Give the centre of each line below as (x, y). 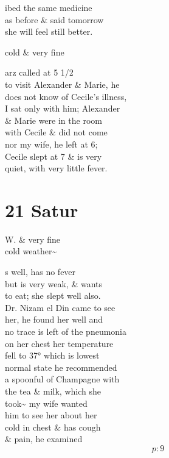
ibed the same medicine (49, 7)
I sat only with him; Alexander (63, 108)
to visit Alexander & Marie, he (62, 84)
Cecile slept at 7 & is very (53, 156)
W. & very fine (33, 239)
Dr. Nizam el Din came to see (60, 307)
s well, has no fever (40, 272)
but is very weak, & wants (54, 283)
